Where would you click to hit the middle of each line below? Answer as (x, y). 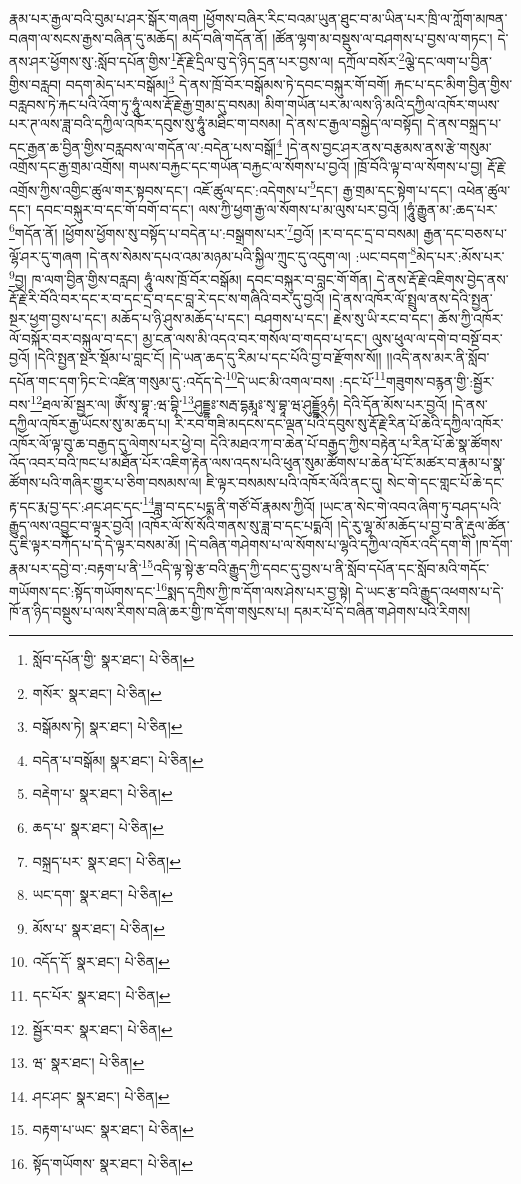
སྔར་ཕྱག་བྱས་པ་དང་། (58, 317)
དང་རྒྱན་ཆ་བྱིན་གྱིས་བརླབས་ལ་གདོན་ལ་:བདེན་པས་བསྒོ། (143, 146)
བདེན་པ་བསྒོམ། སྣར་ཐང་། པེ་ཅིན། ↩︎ (118, 759)
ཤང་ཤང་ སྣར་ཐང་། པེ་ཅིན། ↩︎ (101, 1095)
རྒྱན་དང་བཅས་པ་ (465, 232)
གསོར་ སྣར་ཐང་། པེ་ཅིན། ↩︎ (97, 692)
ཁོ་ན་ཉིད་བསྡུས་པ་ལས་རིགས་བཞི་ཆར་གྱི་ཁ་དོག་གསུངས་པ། (149, 610)
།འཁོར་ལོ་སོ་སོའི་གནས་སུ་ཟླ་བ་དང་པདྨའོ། (235, 524)
